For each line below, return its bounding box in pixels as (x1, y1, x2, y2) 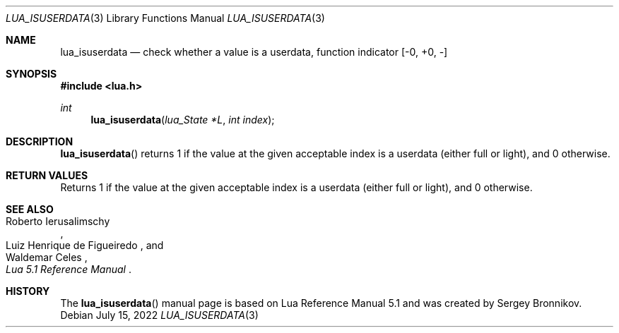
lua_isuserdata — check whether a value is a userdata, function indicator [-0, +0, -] (60, 46, 448, 58)
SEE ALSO (6, 203, 54, 215)
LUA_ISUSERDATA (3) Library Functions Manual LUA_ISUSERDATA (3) (6, 12, 325, 24)
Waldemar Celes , (6, 251, 88, 263)
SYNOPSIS (6, 68, 57, 80)
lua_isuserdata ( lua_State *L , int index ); (90, 114, 275, 126)
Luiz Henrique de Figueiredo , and (6, 239, 164, 251)
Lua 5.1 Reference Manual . (6, 263, 131, 275)
